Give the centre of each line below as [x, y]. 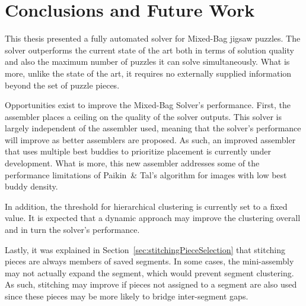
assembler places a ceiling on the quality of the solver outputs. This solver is [143, 116]
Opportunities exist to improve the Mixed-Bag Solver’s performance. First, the [148, 105]
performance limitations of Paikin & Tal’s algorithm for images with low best [146, 174]
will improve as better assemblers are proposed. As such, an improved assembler [150, 139]
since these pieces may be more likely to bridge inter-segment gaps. [127, 296]
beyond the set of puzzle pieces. [62, 85]
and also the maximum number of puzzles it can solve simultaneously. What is [147, 61]
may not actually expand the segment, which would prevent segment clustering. [149, 272]
